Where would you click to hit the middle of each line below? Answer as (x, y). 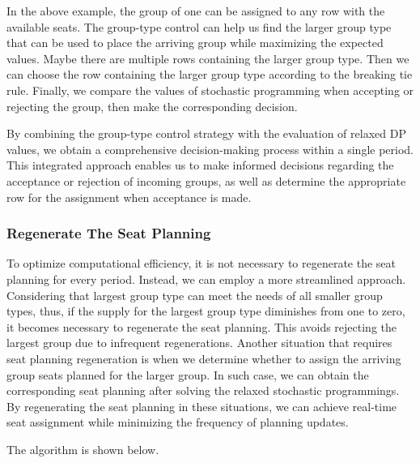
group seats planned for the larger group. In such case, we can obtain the (188, 374)
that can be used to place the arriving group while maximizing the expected (195, 43)
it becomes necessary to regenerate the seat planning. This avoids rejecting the (202, 326)
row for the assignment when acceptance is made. (129, 197)
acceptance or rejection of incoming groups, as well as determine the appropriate (206, 180)
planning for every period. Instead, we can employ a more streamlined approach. (206, 279)
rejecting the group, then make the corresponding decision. (152, 106)
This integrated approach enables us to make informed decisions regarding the (200, 165)
